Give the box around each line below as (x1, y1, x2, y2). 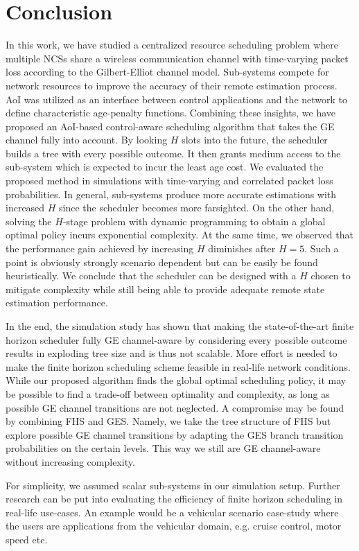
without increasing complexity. (6, 454, 135, 469)
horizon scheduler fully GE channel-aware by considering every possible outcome (6, 332, 347, 347)
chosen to (310, 268, 351, 283)
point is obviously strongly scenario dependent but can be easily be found (6, 254, 318, 269)
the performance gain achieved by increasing (6, 241, 194, 256)
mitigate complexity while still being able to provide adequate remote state (6, 281, 325, 296)
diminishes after (208, 241, 276, 256)
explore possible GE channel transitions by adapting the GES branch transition (6, 427, 344, 441)
